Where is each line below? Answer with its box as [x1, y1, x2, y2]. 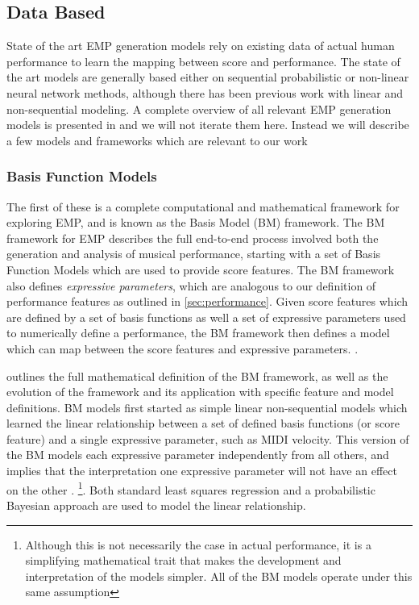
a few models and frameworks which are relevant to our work [6, 131, 308, 148]
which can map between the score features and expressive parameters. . [6, 340, 359, 357]
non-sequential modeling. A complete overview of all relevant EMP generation [6, 100, 392, 117]
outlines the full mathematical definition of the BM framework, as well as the [6, 367, 388, 384]
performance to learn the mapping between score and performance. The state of [6, 52, 400, 69]
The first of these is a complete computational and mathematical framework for [6, 198, 400, 215]
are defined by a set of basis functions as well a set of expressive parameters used [6, 308, 406, 325]
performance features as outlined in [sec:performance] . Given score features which [6, 293, 409, 310]
